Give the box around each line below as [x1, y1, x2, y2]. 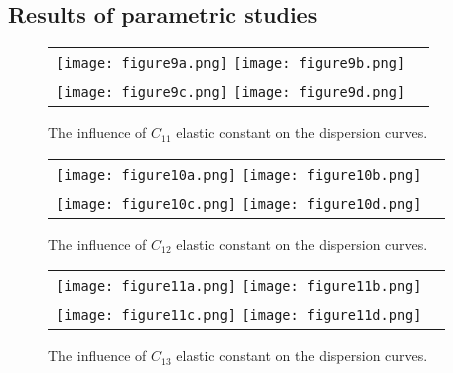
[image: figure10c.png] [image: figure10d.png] [56, 195, 422, 212]
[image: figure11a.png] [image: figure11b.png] [56, 278, 422, 295]
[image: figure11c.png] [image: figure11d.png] [56, 307, 422, 324]
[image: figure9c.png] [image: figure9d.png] [56, 84, 406, 101]
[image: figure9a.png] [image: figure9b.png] [56, 55, 406, 72]
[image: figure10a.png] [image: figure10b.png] [56, 166, 422, 183]
